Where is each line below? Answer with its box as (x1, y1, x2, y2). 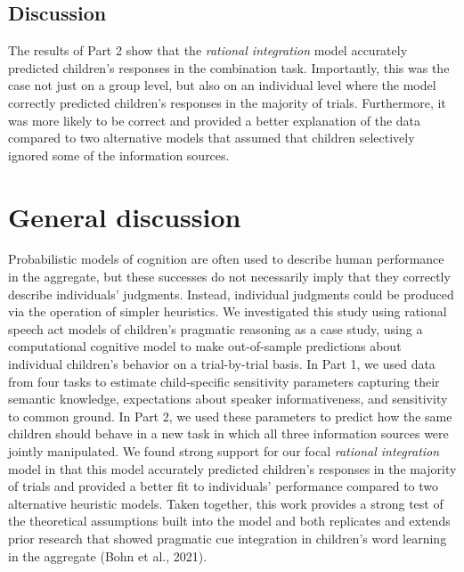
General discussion (8, 198, 241, 234)
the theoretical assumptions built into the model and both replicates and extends (8, 511, 451, 530)
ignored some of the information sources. (8, 145, 230, 164)
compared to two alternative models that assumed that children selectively (8, 128, 415, 147)
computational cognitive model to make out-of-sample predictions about (8, 337, 402, 355)
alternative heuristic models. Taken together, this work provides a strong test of (8, 494, 444, 512)
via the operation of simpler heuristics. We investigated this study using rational (8, 302, 447, 321)
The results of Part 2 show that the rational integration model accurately (8, 41, 408, 60)
